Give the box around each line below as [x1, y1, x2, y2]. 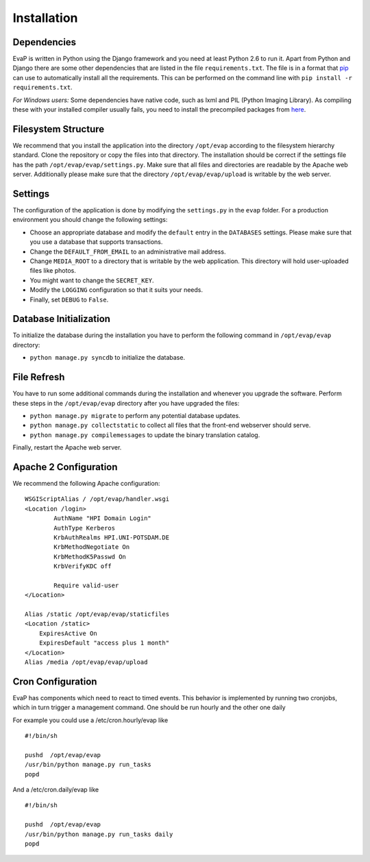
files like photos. [29, 267, 77, 275]
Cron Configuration [12, 676, 97, 687]
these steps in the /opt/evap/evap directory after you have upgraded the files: [12, 399, 240, 407]
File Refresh [12, 371, 65, 383]
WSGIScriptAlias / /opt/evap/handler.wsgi [25, 495, 170, 503]
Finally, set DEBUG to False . [29, 295, 109, 304]
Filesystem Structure [12, 123, 105, 135]
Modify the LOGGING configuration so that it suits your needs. [29, 286, 203, 294]
